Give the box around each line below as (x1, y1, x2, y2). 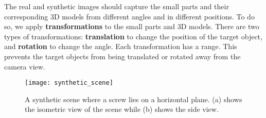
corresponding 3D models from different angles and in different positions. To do (4, 11, 255, 21)
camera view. (4, 61, 45, 72)
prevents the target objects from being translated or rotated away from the (4, 51, 241, 61)
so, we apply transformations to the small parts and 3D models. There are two (4, 21, 259, 32)
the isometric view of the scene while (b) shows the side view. (25, 104, 219, 114)
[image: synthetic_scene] (25, 79, 113, 87)
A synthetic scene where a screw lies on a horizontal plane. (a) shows (25, 93, 242, 104)
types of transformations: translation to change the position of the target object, (4, 31, 262, 41)
